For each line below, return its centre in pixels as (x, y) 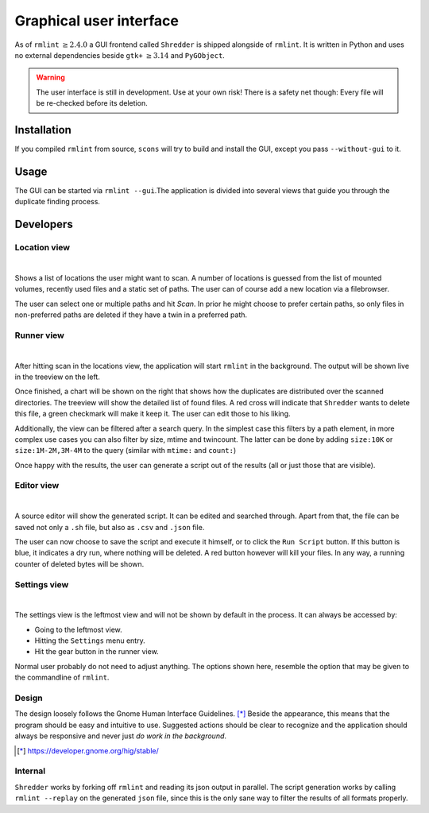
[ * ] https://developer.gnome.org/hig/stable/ (88, 750)
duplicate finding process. (58, 202)
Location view (43, 248)
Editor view (37, 486)
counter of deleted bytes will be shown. (79, 563)
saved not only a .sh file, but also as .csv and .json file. (110, 527)
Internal (30, 771)
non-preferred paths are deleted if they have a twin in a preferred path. (131, 315)
